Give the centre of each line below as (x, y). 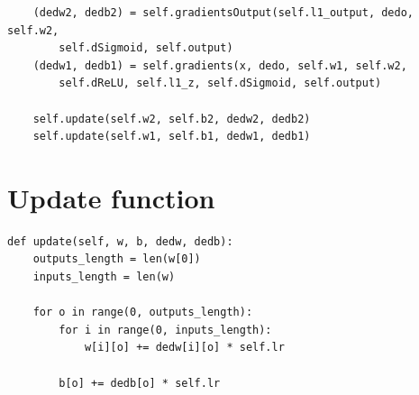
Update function (111, 197)
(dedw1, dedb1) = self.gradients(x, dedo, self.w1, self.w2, (220, 65)
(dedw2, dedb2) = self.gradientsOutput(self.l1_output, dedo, (223, 13)
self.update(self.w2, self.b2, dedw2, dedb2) (172, 119)
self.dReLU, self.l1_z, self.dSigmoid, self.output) (220, 83)
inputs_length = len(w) (104, 277)
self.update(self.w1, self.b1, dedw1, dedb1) (172, 137)
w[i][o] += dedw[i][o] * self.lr (184, 348)
